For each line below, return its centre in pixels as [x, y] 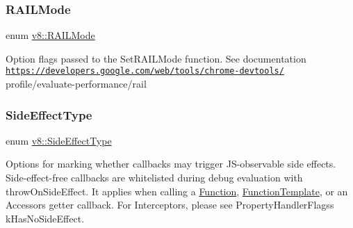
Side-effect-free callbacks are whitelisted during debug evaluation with [154, 178]
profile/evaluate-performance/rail [76, 84]
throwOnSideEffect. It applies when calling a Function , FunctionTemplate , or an [177, 191]
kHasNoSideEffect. [45, 218]
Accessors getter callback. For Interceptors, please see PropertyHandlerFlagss [170, 205]
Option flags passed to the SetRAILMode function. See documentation [156, 58]
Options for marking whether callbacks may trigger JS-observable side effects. [171, 164]
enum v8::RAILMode [50, 35]
